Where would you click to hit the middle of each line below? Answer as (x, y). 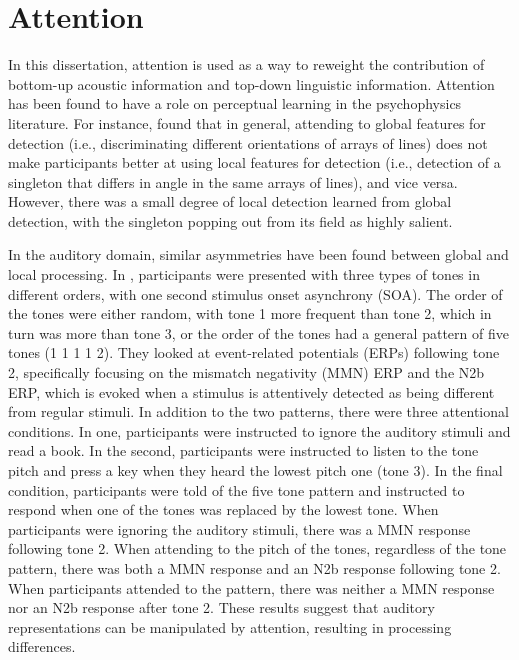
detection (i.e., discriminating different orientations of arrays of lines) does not (248, 142)
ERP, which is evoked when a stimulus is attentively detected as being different (251, 391)
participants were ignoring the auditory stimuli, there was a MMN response (239, 528)
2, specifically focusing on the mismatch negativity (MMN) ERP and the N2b (246, 372)
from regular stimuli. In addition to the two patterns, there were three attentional (258, 411)
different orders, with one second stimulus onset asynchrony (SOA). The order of (255, 293)
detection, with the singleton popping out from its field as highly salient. (230, 220)
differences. (42, 646)
